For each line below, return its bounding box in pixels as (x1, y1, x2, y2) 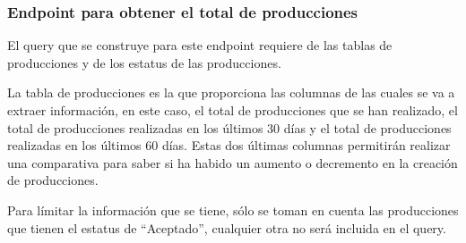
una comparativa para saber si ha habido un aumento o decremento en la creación (7, 153, 458, 172)
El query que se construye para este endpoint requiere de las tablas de (7, 36, 393, 54)
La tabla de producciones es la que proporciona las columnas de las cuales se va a (7, 83, 455, 102)
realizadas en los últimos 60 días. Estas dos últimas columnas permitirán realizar (7, 136, 451, 155)
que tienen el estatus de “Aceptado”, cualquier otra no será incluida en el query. (7, 218, 446, 237)
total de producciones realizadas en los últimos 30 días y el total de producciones (7, 118, 452, 137)
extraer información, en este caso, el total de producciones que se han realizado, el (7, 101, 458, 119)
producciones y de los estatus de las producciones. (7, 53, 281, 71)
